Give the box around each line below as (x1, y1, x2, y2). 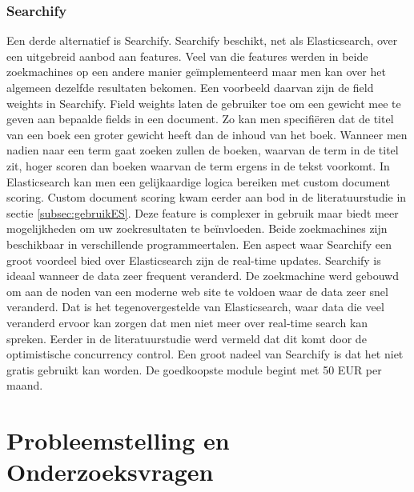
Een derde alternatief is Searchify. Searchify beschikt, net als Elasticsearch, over (6, 32, 398, 49)
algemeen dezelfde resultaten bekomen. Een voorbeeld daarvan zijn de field (6, 79, 374, 95)
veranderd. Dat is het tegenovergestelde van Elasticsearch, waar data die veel (6, 298, 384, 315)
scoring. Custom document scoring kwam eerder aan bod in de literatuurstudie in (6, 189, 407, 206)
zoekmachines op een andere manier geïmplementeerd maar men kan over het (6, 63, 386, 80)
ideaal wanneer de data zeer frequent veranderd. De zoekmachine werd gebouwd (6, 267, 400, 284)
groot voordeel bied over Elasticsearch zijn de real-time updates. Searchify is (6, 251, 381, 268)
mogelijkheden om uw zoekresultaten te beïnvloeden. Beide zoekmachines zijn (6, 220, 388, 237)
